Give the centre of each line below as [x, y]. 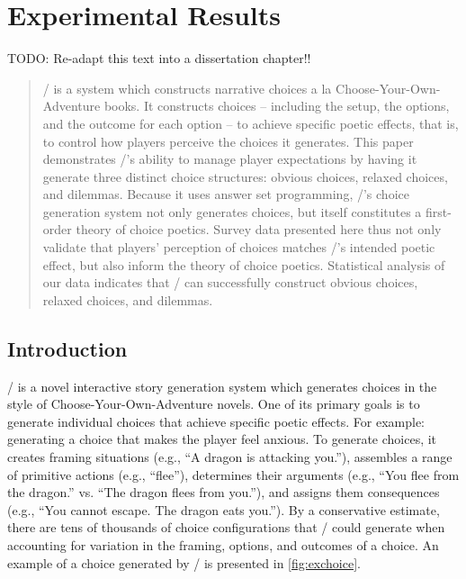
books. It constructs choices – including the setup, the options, [277, 106]
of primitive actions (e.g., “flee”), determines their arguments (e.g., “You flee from [233, 474]
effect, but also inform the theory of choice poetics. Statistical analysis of [244, 264]
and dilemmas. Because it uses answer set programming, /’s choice [226, 194]
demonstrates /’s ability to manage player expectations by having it [230, 159]
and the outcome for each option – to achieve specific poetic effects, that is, [251, 123]
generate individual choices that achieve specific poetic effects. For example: [216, 421]
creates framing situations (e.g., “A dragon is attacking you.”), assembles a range [230, 457]
